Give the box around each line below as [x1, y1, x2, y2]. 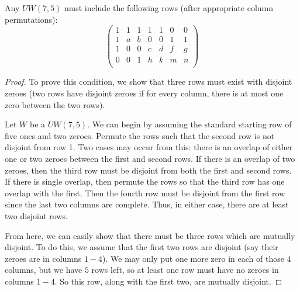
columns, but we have [5, 264, 82, 276]
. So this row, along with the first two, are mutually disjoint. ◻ [54, 275, 282, 287]
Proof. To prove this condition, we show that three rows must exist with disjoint [5, 75, 292, 88]
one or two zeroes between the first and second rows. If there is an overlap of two [5, 152, 295, 164]
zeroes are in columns [5, 252, 82, 264]
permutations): [5, 13, 58, 25]
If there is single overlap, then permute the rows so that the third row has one [5, 175, 285, 188]
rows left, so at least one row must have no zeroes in [91, 264, 279, 276]
